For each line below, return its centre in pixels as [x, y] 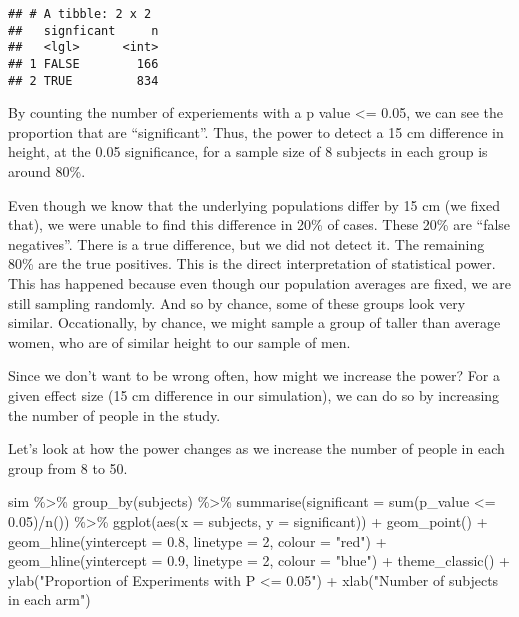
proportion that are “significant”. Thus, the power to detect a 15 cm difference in [256, 131]
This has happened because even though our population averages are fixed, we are [259, 283]
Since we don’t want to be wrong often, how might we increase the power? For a [254, 375]
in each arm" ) [49, 599]
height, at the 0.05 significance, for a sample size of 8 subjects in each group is [248, 151]
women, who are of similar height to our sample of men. [179, 341]
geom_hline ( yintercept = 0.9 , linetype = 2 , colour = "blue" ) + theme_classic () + [259, 560]
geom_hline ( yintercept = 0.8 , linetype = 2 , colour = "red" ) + [197, 540]
